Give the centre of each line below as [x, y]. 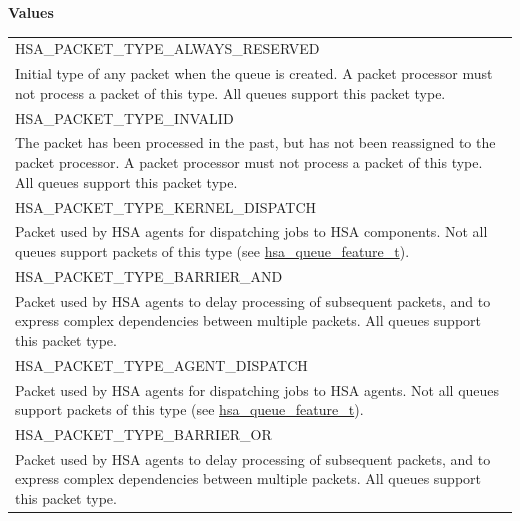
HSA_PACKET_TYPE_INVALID [124, 117]
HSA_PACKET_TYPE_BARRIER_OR [143, 433]
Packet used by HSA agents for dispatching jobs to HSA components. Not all [251, 231]
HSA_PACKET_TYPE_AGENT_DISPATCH [161, 364]
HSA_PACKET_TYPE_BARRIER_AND [149, 275]
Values [31, 12]
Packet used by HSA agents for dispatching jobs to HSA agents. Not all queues [257, 389]
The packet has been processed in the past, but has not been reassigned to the [255, 142]
